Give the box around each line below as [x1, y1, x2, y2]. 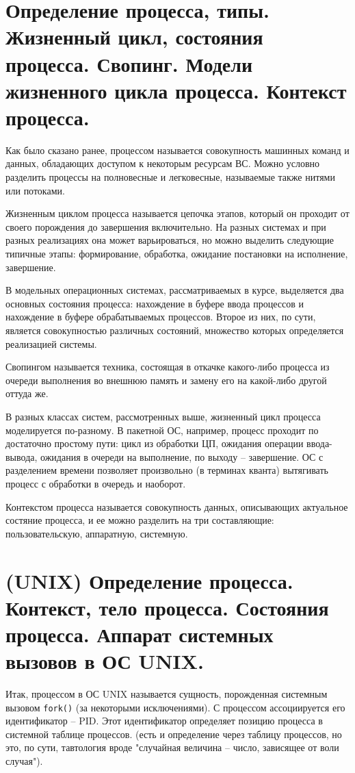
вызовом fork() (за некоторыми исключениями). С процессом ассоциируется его [5, 700, 345, 714]
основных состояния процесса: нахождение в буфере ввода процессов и [5, 296, 304, 310]
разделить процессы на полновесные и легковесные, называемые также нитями [5, 170, 335, 184]
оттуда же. [5, 386, 49, 401]
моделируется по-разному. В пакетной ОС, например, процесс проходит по [5, 422, 319, 437]
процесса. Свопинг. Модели [5, 49, 253, 77]
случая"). [5, 754, 43, 768]
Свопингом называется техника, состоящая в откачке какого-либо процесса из [5, 359, 330, 374]
